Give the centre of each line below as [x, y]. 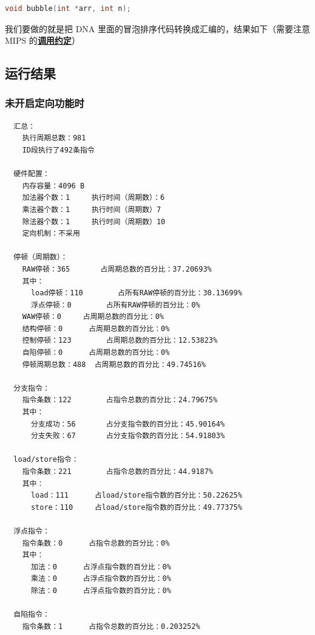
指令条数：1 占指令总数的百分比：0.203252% [111, 626]
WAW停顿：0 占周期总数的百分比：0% [93, 317]
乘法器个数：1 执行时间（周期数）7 [92, 209]
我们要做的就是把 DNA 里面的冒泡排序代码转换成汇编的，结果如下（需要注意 [158, 28]
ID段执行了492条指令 [58, 150]
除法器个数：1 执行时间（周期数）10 [94, 221]
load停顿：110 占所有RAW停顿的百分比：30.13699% [136, 293]
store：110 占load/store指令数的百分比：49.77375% [136, 507]
